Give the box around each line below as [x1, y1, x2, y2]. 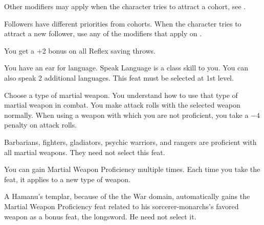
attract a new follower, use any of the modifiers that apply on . [4, 28, 202, 39]
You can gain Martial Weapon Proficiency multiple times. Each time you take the [4, 164, 260, 174]
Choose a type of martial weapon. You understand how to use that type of [4, 89, 238, 100]
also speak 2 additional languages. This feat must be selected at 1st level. [4, 72, 234, 83]
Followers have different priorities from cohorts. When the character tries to [4, 18, 241, 29]
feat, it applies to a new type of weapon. [4, 173, 131, 184]
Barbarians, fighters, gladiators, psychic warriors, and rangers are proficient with [4, 136, 257, 147]
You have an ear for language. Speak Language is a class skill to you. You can [4, 62, 248, 73]
